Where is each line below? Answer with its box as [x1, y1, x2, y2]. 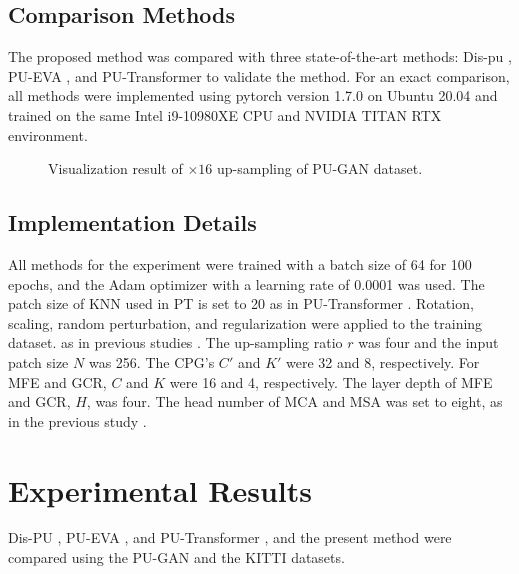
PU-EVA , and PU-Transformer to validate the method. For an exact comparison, [8, 65, 510, 86]
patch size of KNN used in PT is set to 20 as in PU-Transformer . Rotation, [8, 293, 474, 314]
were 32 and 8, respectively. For [286, 351, 480, 372]
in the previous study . [8, 410, 147, 431]
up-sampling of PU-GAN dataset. [217, 158, 423, 179]
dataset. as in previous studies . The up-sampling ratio [8, 332, 343, 353]
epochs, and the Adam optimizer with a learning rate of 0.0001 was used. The [8, 273, 485, 294]
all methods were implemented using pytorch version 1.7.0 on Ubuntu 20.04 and [8, 85, 498, 106]
